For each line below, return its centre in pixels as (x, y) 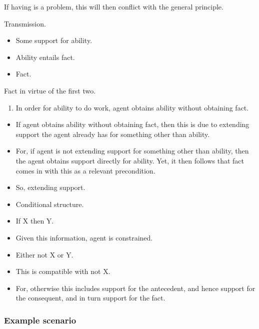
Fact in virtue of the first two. (50, 90)
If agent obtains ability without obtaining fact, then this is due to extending (132, 124)
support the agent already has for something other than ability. (113, 134)
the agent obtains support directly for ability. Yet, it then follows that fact (130, 160)
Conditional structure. (50, 204)
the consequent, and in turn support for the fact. (90, 298)
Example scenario (40, 320)
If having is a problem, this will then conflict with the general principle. (114, 6)
